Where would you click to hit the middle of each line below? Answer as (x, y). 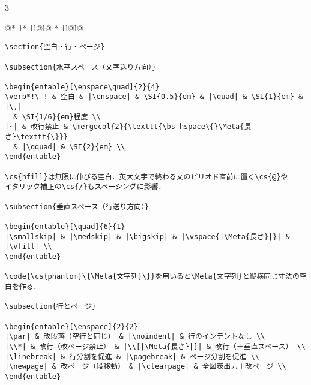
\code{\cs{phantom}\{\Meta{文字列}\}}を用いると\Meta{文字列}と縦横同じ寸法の (152, 277)
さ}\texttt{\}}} (36, 137)
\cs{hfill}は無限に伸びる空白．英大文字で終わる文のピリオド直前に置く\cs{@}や (146, 177)
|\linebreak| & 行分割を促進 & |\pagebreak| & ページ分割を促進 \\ (132, 357)
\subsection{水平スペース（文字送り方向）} (81, 67)
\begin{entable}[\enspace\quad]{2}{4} (82, 87)
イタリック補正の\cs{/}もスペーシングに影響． (85, 187)
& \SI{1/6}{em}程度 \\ (57, 117)
